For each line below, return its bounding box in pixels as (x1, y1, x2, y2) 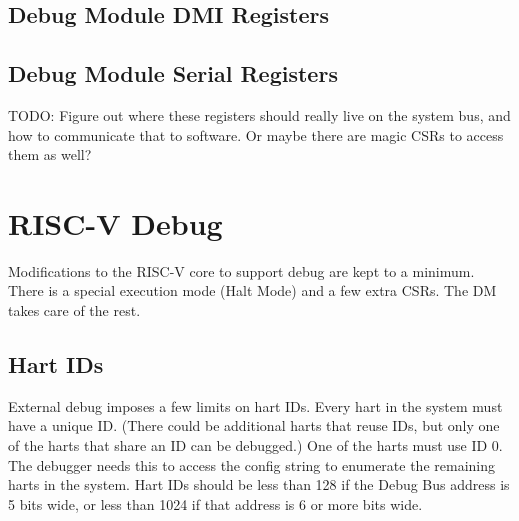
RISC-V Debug (8, 202, 223, 243)
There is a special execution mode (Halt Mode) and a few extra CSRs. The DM (8, 280, 497, 301)
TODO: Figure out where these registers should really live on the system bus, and (8, 104, 511, 125)
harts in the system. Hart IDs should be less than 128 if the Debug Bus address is (8, 474, 510, 495)
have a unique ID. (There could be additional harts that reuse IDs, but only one (8, 415, 500, 436)
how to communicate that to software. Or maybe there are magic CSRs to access (8, 124, 504, 145)
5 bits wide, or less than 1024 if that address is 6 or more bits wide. (8, 493, 423, 514)
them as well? (8, 144, 92, 165)
